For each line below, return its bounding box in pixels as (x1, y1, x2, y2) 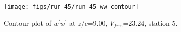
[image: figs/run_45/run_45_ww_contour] (4, 3, 139, 10)
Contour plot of (4, 17, 51, 28)
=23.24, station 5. (123, 17, 178, 28)
